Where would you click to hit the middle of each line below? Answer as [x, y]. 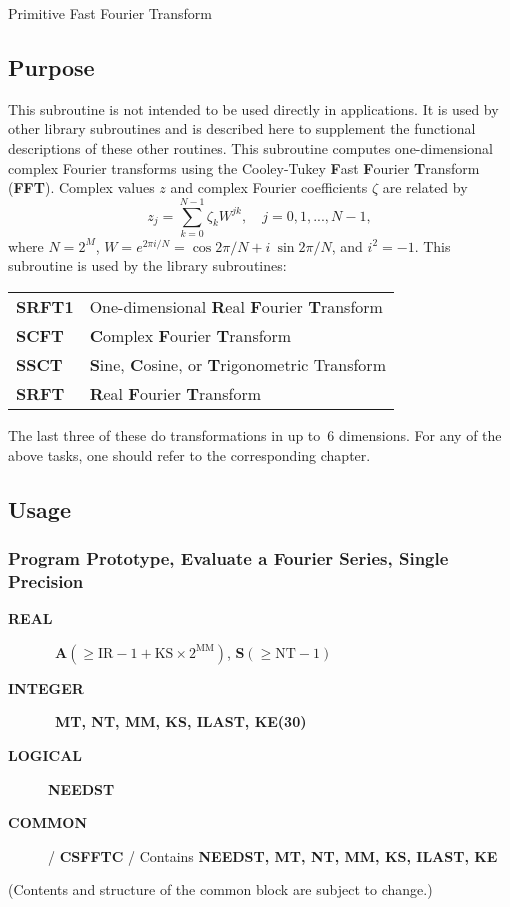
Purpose [51, 66]
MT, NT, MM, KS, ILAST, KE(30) [181, 721]
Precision [46, 580]
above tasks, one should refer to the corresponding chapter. [189, 454]
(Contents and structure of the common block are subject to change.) [220, 889]
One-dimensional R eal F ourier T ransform [236, 307]
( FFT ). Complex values [81, 187]
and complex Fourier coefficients [269, 187]
